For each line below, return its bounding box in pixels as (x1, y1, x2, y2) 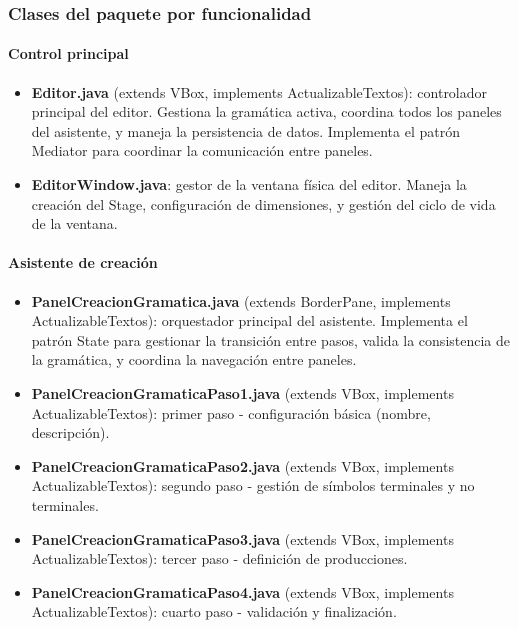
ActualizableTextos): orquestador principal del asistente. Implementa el (31, 310, 468, 331)
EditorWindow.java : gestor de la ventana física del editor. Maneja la (31, 174, 467, 195)
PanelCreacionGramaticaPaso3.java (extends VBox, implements (31, 528, 454, 549)
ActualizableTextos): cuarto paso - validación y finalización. (31, 601, 397, 622)
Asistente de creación (8, 252, 158, 273)
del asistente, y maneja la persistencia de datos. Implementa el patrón (31, 120, 460, 141)
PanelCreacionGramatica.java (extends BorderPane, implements (31, 290, 451, 311)
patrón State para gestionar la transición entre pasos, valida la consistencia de (31, 329, 511, 350)
